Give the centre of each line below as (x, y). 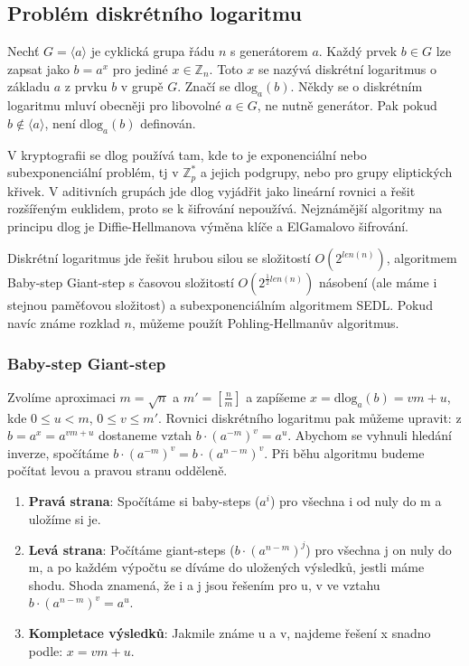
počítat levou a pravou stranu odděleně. (117, 470)
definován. (168, 122)
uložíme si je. (65, 518)
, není (60, 122)
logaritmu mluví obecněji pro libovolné (114, 105)
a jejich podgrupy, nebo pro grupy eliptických (326, 172)
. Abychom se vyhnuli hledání (370, 435)
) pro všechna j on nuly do (379, 549)
